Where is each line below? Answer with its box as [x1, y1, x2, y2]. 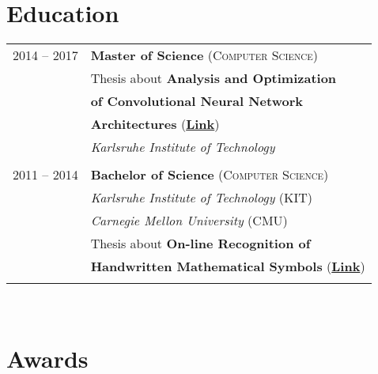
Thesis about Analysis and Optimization [90, 69, 337, 88]
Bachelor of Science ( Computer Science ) [90, 165, 329, 184]
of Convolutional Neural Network [90, 92, 303, 111]
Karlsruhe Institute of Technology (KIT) [90, 188, 313, 207]
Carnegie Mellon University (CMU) [90, 211, 288, 230]
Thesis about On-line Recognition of [90, 234, 311, 253]
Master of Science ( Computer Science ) [90, 46, 318, 65]
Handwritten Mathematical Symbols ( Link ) [90, 257, 365, 276]
